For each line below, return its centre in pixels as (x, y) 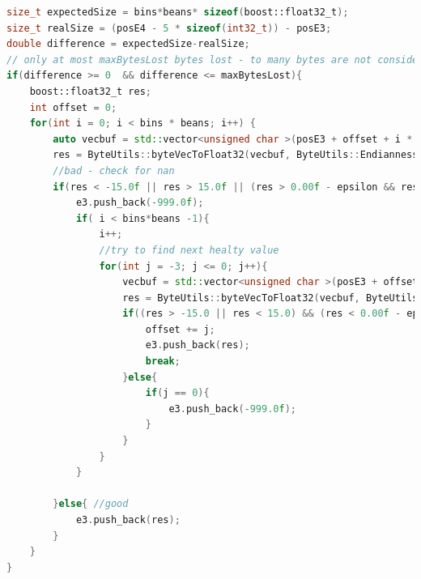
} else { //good (91, 504)
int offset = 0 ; (73, 107)
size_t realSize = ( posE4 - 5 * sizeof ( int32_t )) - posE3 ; (169, 28)
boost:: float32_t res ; (91, 91)
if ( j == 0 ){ (177, 393)
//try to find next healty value (189, 250)
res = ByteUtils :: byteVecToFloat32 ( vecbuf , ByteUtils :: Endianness (236, 155)
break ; (163, 362)
